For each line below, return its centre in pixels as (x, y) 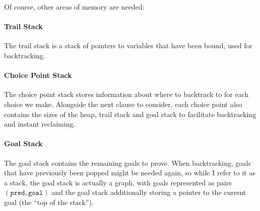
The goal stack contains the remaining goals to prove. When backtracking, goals (128, 163)
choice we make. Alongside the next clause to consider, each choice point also (123, 104)
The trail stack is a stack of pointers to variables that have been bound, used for (128, 45)
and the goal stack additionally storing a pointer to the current (149, 192)
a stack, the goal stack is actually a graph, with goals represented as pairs (118, 182)
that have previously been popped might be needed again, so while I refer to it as (130, 173)
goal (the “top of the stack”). (49, 202)
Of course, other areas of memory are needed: (74, 7)
